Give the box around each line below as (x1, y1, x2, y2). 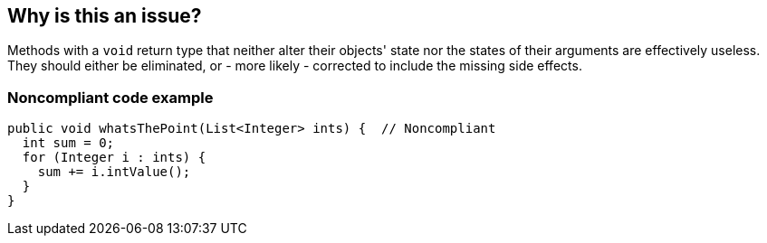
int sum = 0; (22, 136, 115, 151)
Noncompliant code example (7, 88, 214, 107)
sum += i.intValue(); (37, 164, 191, 180)
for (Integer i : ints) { (22, 150, 206, 165)
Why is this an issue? (7, 5, 202, 27)
